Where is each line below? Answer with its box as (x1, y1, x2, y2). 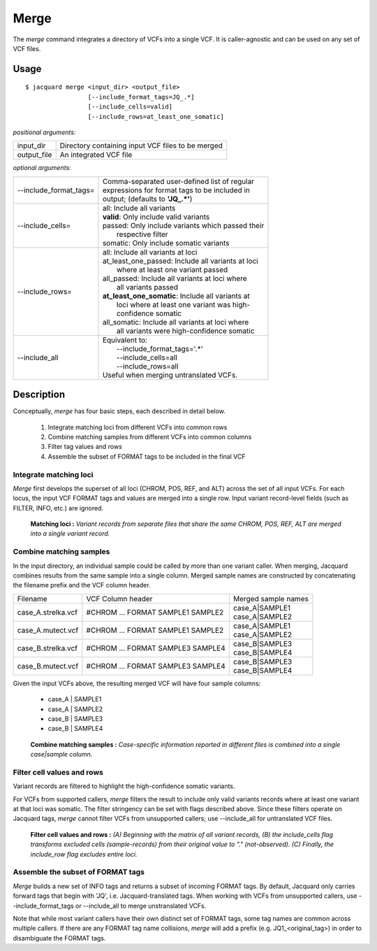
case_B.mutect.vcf (17, 661, 79, 671)
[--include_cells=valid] (87, 103, 173, 111)
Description (13, 389, 66, 401)
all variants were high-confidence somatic (116, 326, 255, 336)
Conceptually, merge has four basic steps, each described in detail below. (13, 407, 226, 415)
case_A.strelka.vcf (17, 607, 78, 617)
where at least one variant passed (116, 264, 228, 274)
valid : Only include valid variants (102, 212, 210, 222)
